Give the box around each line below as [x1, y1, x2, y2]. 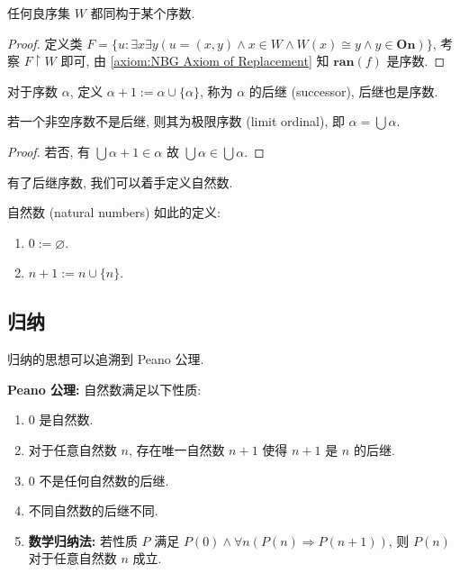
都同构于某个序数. [90, 4, 195, 22]
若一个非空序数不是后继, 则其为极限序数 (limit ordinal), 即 [7, 112, 345, 131]
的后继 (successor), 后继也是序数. [248, 81, 438, 100]
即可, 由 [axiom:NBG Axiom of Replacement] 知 [60, 51, 329, 70]
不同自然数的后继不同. [28, 501, 158, 520]
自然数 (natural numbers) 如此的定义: [7, 203, 221, 222]
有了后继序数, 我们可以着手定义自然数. [7, 172, 233, 191]
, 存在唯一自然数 [128, 440, 225, 459]
